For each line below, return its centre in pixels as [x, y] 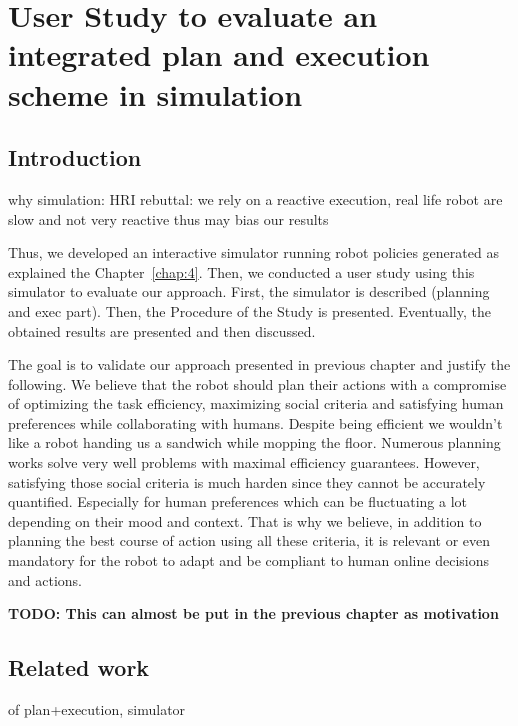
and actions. [45, 579]
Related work [79, 667]
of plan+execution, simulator [97, 709]
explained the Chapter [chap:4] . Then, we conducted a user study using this [241, 271]
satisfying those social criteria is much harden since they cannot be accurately [247, 481]
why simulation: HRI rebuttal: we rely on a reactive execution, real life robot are [255, 198]
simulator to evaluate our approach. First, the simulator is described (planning [249, 291]
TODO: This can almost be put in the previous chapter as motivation [253, 613]
